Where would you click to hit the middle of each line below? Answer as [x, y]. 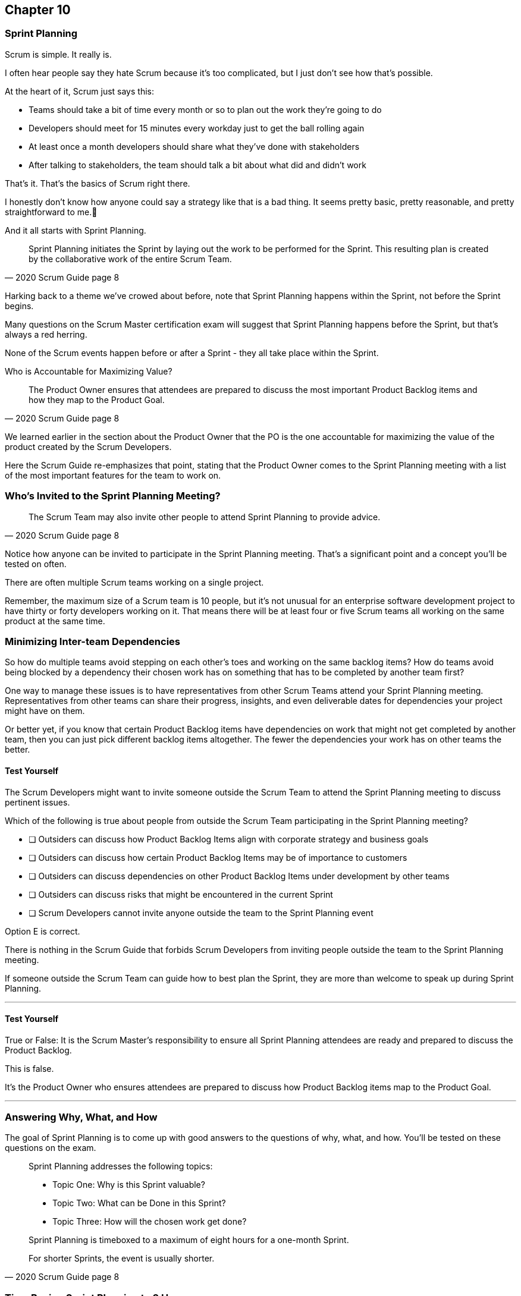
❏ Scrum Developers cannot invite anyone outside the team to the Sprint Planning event [201, 913]
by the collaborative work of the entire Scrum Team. [130, 259]
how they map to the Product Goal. [97, 400]
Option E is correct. [43, 931]
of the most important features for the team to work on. [113, 475]
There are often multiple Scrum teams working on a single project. [134, 582]
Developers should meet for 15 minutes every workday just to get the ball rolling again [197, 128]
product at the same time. [55, 621]
